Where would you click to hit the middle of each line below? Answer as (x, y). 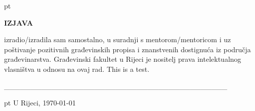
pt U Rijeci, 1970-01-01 (40, 103)
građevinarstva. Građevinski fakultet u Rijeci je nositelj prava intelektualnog (123, 59)
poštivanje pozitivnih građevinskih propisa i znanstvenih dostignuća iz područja (127, 49)
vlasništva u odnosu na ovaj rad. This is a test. (77, 69)
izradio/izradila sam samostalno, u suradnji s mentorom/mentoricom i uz (118, 39)
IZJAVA (19, 22)
